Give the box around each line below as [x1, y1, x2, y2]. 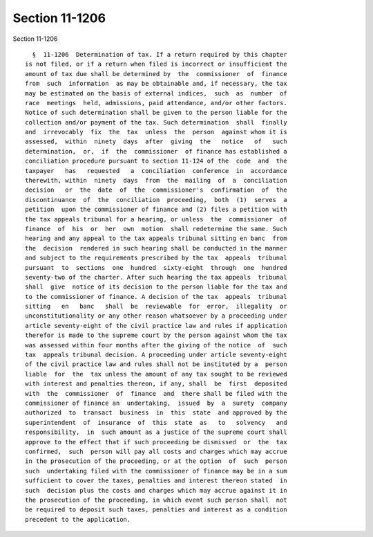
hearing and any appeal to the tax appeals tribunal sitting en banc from [25, 235, 287, 242]
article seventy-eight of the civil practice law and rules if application [25, 322, 287, 329]
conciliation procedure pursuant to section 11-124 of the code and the [25, 157, 287, 165]
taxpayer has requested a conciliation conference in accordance [25, 167, 287, 174]
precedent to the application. [25, 516, 131, 523]
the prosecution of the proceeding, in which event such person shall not [25, 495, 287, 504]
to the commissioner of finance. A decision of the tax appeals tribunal [25, 293, 287, 300]
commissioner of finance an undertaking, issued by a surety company [25, 399, 287, 407]
